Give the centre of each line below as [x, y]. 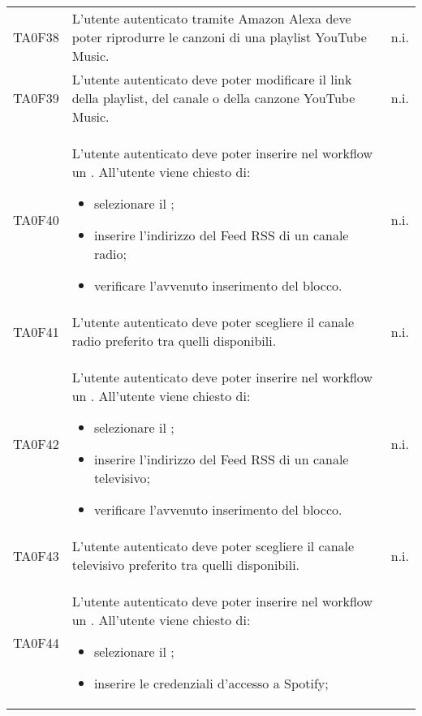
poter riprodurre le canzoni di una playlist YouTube [219, 37]
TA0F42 [36, 443]
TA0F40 [36, 219]
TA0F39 [36, 98]
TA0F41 [36, 331]
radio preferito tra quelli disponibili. [174, 341]
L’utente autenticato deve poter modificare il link [212, 79]
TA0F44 [36, 642]
